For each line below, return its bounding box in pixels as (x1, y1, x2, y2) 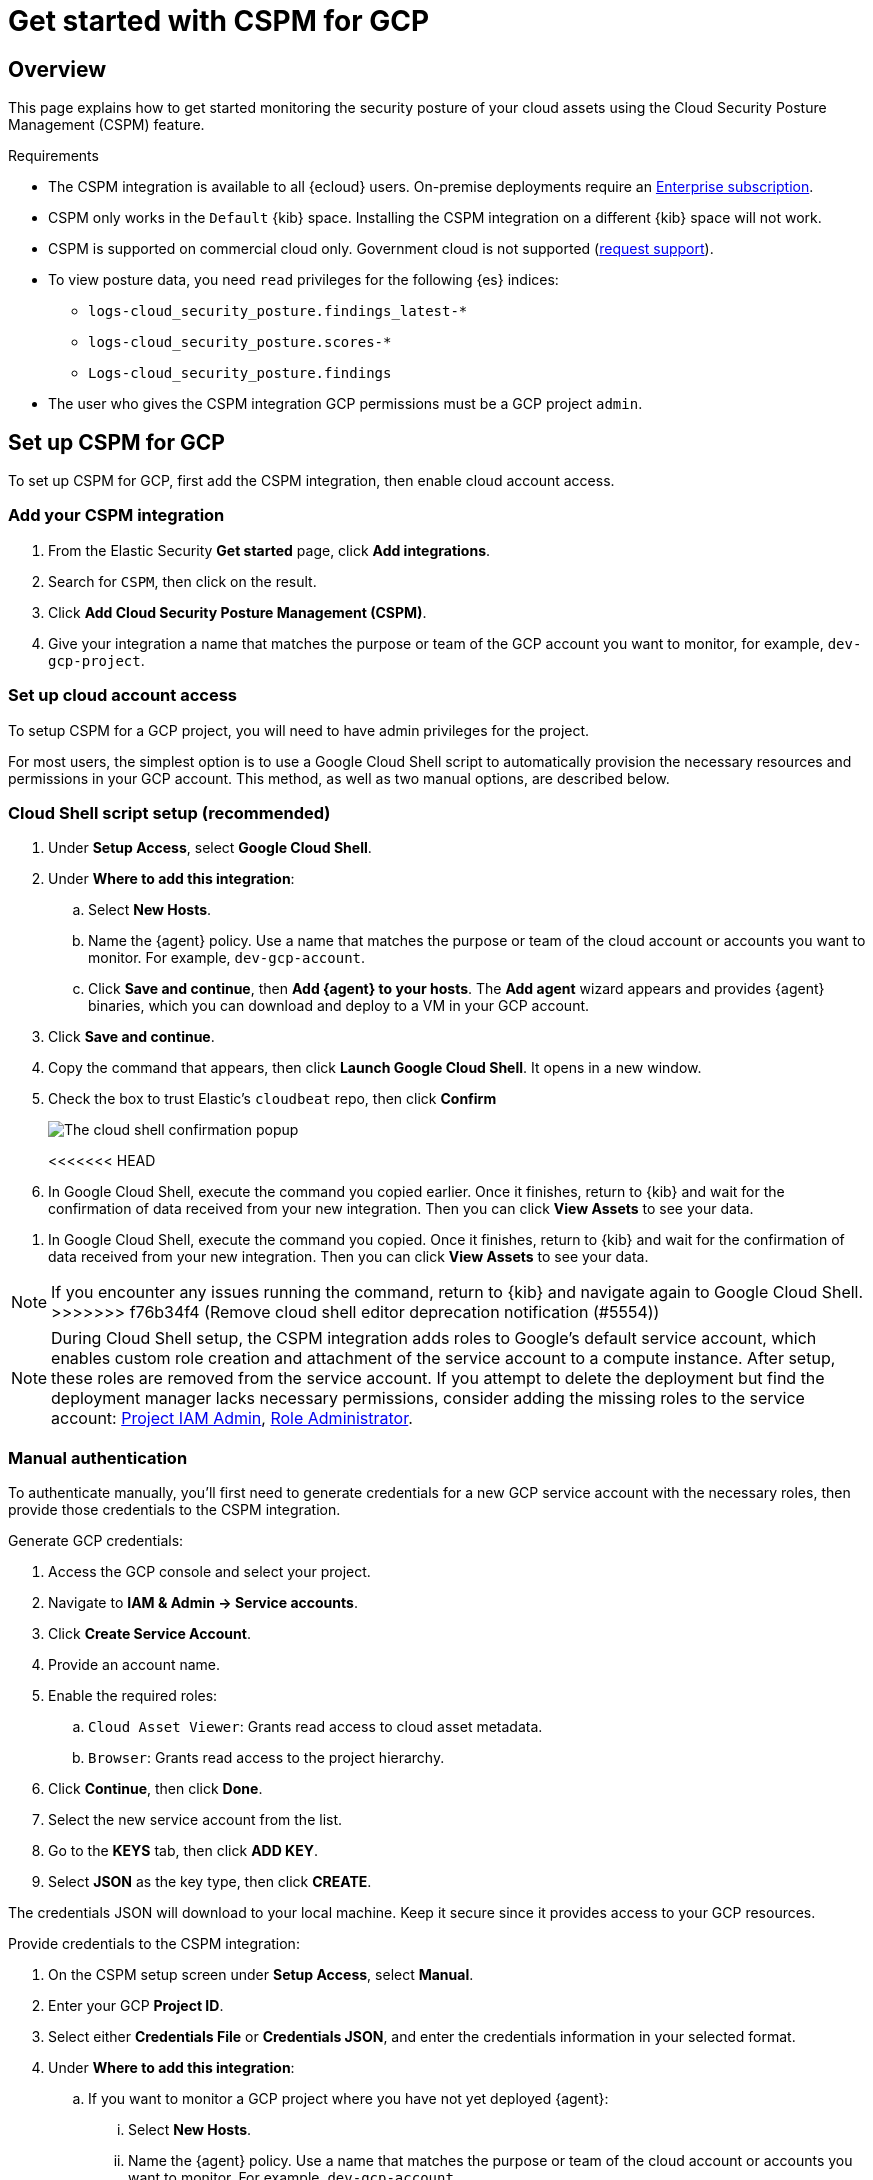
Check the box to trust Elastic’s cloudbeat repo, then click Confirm (48, 1090, 497, 1108)
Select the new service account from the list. (48, 1811, 343, 1829)
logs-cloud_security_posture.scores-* (88, 334, 392, 351)
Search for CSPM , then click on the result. (48, 572, 317, 590)
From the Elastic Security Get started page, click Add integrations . (48, 541, 491, 559)
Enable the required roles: (48, 1687, 218, 1705)
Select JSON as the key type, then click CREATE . (48, 1873, 372, 1891)
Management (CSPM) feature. (8, 116, 205, 134)
